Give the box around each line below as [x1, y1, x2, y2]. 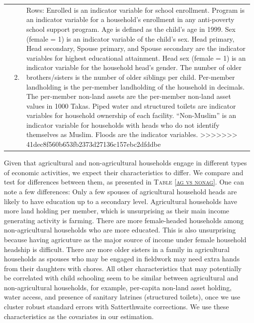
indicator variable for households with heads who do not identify [26, 119, 220, 130]
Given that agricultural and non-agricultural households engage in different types [4, 158, 247, 168]
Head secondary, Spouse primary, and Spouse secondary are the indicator [26, 43, 246, 53]
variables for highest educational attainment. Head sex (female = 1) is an [26, 52, 246, 63]
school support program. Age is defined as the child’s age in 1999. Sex [26, 23, 236, 34]
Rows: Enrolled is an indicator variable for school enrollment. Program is [26, 4, 245, 15]
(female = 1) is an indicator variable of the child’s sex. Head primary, [26, 33, 234, 44]
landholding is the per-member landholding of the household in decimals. [26, 81, 245, 92]
